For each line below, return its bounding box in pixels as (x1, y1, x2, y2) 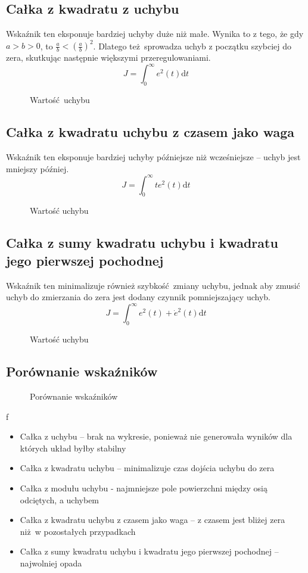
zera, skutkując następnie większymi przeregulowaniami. (6, 51, 211, 64)
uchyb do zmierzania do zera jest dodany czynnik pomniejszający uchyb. (6, 291, 270, 303)
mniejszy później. (6, 162, 69, 175)
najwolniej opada (20, 556, 82, 569)
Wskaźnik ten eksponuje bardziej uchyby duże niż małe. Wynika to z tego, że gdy (6, 27, 304, 40)
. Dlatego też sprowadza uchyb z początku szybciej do (93, 39, 292, 52)
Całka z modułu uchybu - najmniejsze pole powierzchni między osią (20, 481, 267, 494)
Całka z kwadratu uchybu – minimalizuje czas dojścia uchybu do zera (20, 462, 275, 474)
